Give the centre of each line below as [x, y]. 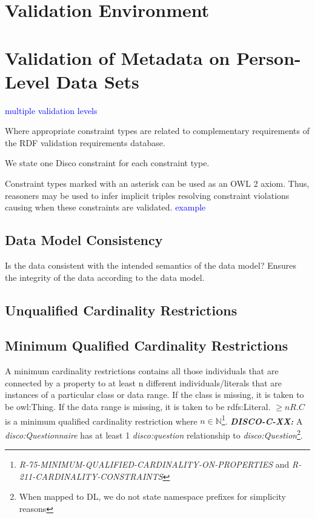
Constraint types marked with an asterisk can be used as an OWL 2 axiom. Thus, [157, 183]
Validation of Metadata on [118, 57]
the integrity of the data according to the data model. [105, 277]
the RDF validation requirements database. [85, 142]
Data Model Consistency [84, 240]
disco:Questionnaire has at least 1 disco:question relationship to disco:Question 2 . [154, 434]
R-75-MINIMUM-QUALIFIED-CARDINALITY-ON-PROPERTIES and [154, 464]
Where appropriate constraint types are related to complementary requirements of [157, 131]
